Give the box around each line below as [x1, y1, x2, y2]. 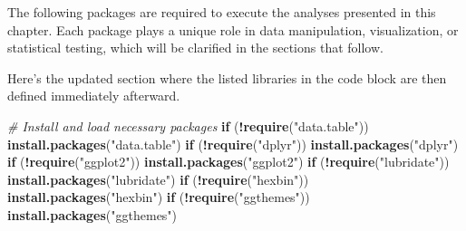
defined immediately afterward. [7, 86, 180, 105]
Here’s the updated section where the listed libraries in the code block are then [7, 68, 447, 87]
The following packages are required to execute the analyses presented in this [7, 3, 436, 21]
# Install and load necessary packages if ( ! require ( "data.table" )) [7, 116, 369, 135]
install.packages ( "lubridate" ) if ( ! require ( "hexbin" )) [7, 169, 309, 188]
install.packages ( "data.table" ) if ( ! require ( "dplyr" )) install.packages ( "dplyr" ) [7, 134, 459, 153]
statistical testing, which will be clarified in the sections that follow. [7, 38, 383, 57]
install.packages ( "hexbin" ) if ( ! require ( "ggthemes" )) [7, 188, 310, 207]
